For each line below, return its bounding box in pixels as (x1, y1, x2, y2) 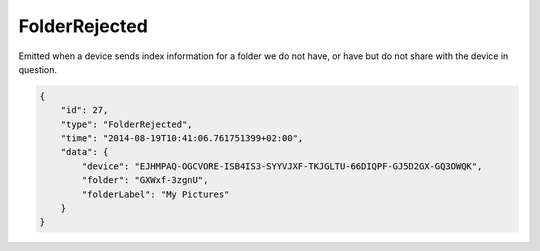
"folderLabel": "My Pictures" (81, 188, 230, 200)
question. (18, 63, 58, 75)
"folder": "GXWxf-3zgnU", (81, 175, 209, 186)
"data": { (60, 146, 109, 158)
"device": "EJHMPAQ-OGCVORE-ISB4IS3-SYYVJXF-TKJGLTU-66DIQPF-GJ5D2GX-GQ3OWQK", (81, 160, 483, 172)
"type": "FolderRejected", (60, 118, 194, 130)
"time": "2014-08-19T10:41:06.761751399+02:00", (60, 133, 304, 144)
